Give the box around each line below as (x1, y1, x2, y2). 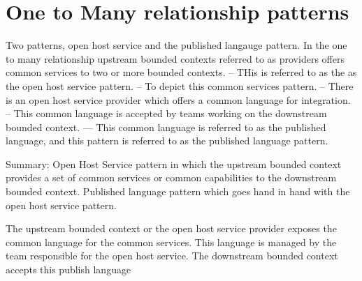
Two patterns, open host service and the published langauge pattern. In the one (6, 38, 347, 52)
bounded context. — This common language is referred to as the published (6, 119, 326, 134)
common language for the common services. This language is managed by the (6, 234, 337, 249)
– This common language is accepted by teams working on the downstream (6, 106, 327, 121)
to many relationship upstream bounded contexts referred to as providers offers (6, 51, 345, 66)
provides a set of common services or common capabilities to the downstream (6, 170, 337, 185)
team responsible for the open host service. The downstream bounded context (6, 248, 338, 263)
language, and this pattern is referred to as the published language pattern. (6, 133, 328, 148)
